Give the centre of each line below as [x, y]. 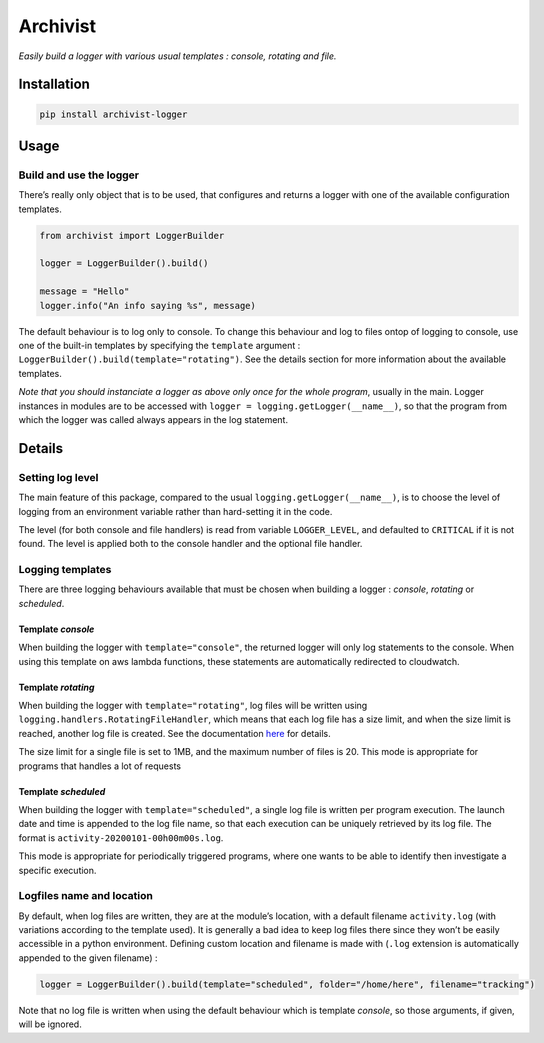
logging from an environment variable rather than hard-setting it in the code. [175, 511]
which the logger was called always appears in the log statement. [153, 419]
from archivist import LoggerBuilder [132, 235]
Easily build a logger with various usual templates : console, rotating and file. [177, 56]
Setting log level [58, 477]
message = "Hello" [84, 291]
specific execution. [57, 870]
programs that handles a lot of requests [100, 766]
